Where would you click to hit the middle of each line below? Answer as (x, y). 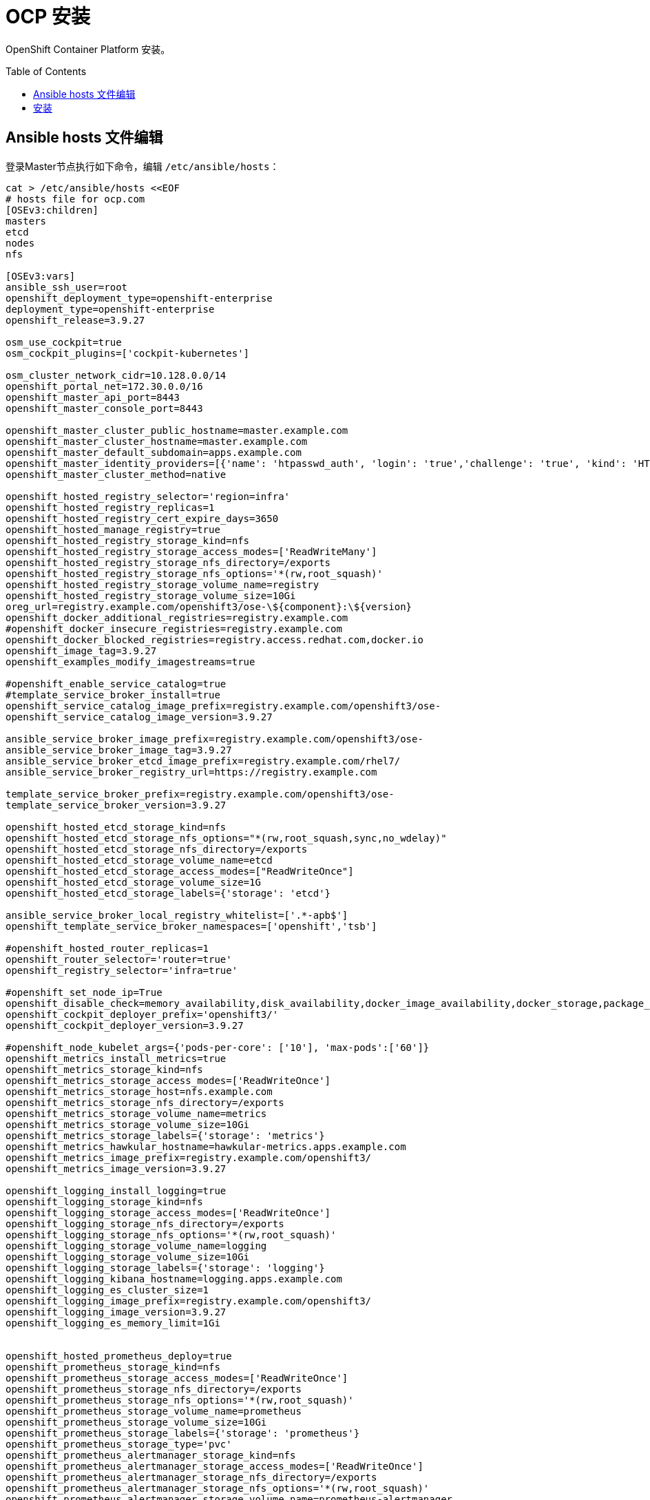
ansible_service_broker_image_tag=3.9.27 (119, 750)
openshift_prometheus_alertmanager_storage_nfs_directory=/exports (191, 1477)
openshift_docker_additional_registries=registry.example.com (177, 617)
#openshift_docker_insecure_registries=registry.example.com (174, 628)
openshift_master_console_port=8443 (104, 408)
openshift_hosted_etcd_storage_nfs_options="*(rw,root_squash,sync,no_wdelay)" (226, 838)
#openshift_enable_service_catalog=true (116, 684)
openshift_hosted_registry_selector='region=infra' (148, 496)
